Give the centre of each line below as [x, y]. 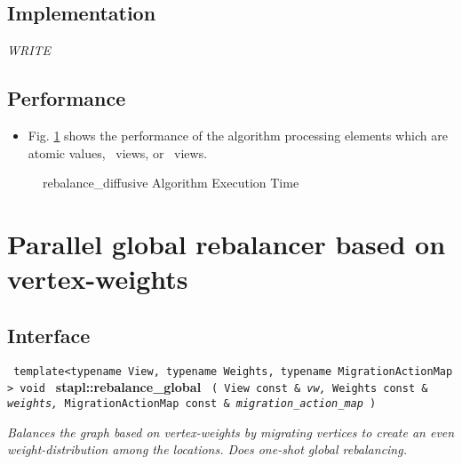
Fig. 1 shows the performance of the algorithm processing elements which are [238, 135]
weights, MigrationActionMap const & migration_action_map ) [192, 403]
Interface [49, 335]
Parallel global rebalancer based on [227, 243]
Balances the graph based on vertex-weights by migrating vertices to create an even [231, 432]
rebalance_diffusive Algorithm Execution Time [171, 183]
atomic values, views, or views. [118, 152]
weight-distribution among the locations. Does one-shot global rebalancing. [207, 449]
